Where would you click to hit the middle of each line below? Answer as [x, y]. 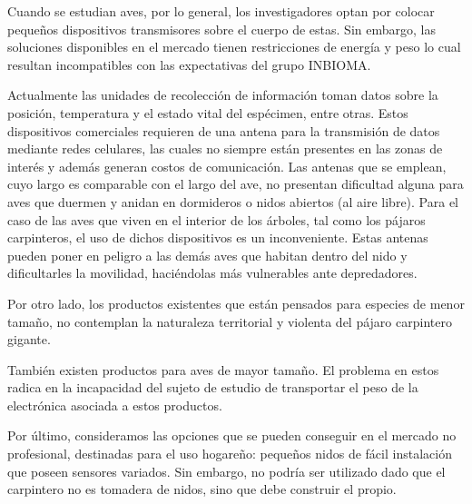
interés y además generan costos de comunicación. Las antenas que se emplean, [227, 166]
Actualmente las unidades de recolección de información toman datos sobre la [223, 95]
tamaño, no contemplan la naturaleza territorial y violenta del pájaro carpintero [230, 321]
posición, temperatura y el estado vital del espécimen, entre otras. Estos [208, 112]
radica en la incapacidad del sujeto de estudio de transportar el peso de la [213, 387]
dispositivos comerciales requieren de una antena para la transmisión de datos [224, 130]
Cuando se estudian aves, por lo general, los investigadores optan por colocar [221, 11]
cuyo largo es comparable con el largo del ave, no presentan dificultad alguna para [236, 184]
